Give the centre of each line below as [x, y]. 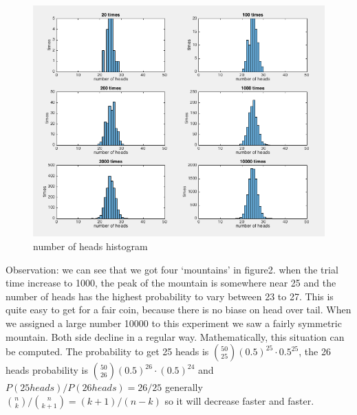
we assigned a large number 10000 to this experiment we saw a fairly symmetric [174, 323]
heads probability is [47, 370]
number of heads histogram [90, 246]
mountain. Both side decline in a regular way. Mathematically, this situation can [175, 336]
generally [184, 387]
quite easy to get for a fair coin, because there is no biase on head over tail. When [178, 310]
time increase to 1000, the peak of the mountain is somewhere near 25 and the [171, 283]
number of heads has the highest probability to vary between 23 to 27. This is [170, 296]
